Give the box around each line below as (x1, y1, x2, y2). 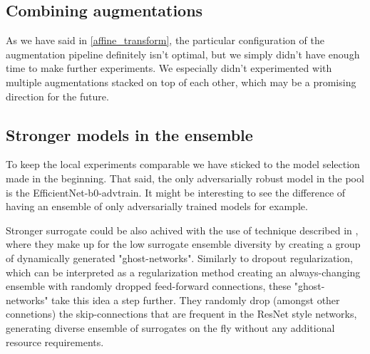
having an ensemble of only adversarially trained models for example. (6, 199, 308, 214)
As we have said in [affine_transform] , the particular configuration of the (6, 33, 324, 48)
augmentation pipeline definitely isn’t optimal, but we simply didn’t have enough (6, 46, 360, 61)
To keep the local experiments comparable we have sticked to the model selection (6, 157, 360, 172)
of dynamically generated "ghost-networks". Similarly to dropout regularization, (6, 250, 353, 265)
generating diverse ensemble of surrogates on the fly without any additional (6, 320, 335, 335)
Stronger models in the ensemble (6, 123, 253, 145)
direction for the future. (6, 88, 109, 103)
